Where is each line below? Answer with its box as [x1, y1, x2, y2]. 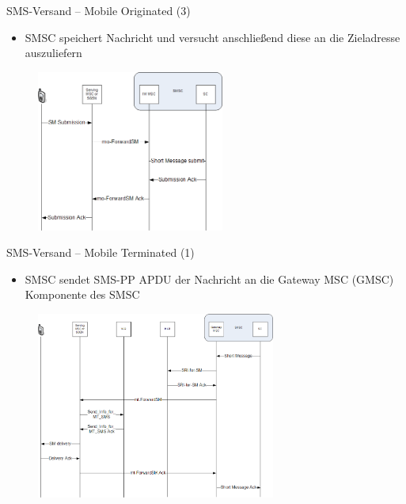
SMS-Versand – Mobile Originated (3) [6, 2, 191, 18]
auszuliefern [25, 44, 82, 61]
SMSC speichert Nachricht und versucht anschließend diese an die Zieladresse [25, 29, 400, 45]
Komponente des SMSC [25, 286, 140, 303]
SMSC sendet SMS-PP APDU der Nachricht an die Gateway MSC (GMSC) [25, 270, 394, 287]
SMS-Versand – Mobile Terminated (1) [6, 244, 195, 261]
